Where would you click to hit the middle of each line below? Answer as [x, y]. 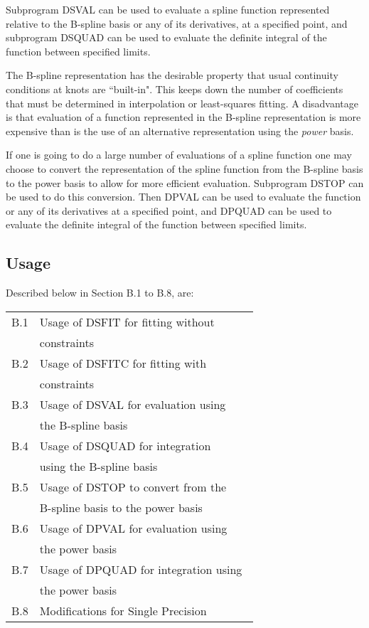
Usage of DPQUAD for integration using [141, 569]
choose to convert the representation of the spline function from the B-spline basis [184, 168]
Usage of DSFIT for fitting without [127, 321]
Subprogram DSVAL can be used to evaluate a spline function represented [168, 9]
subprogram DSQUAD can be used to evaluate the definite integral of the [166, 37]
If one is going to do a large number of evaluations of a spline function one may [179, 155]
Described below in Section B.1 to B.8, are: [100, 293]
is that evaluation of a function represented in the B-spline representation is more [183, 117]
